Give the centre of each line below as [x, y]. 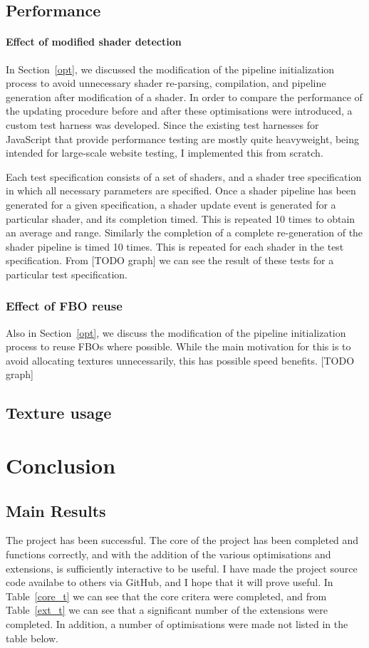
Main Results [56, 510]
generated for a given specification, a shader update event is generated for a [171, 204]
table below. [32, 638]
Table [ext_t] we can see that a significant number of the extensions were [167, 610]
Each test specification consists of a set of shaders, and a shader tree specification [184, 176]
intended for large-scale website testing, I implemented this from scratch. [165, 153]
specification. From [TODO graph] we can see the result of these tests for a [170, 260]
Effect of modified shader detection [94, 42]
